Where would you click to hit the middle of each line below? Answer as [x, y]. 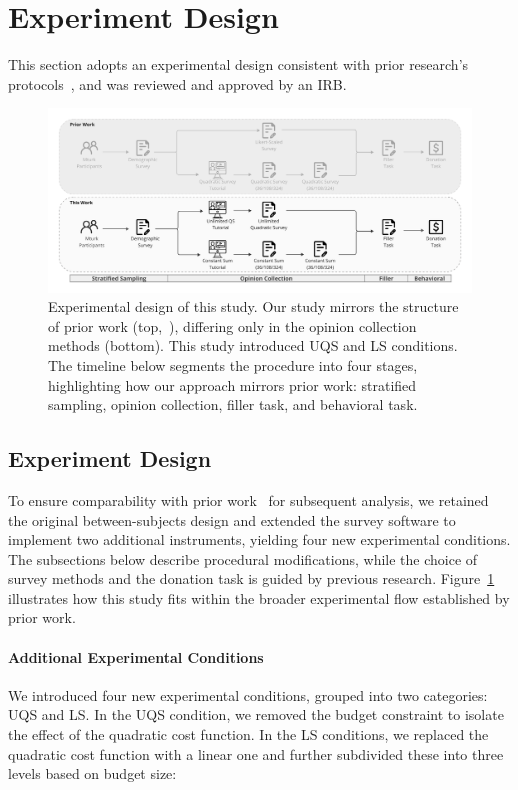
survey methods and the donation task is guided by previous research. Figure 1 [251, 578]
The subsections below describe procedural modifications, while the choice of [243, 558]
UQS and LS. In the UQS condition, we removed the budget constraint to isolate [256, 714]
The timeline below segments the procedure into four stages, [233, 364]
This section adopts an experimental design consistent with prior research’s [238, 64]
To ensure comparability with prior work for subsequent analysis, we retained [248, 499]
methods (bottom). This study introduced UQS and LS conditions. [253, 345]
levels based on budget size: [92, 773]
